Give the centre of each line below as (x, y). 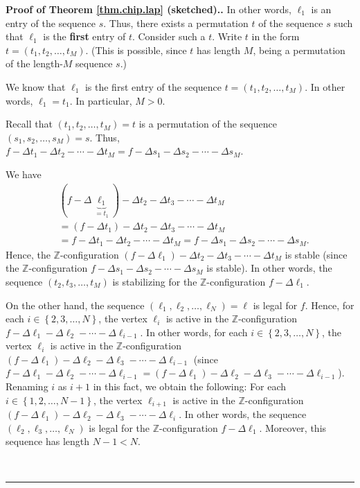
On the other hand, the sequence (75, 305)
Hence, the (28, 254)
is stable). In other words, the (269, 268)
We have (24, 174)
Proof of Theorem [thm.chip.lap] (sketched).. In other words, (148, 9)
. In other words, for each (194, 332)
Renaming (27, 386)
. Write (227, 36)
